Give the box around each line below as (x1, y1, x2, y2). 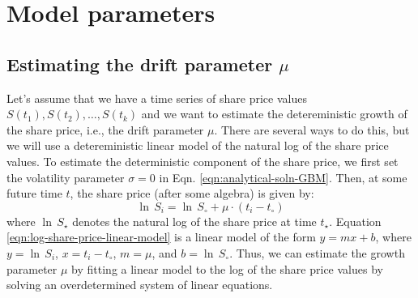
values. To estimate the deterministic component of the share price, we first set (6, 152, 399, 169)
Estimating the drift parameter (6, 51, 273, 76)
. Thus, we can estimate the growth (229, 244, 405, 261)
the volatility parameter (6, 168, 125, 185)
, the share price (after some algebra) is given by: (70, 185, 314, 202)
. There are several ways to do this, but (214, 121, 410, 138)
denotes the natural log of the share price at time (72, 212, 317, 229)
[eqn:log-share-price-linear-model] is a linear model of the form (6, 228, 316, 245)
